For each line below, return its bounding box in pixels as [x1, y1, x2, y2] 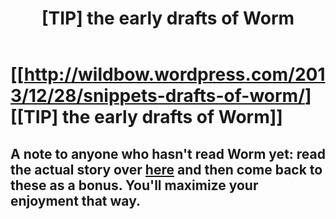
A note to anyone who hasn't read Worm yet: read [10, 145, 326, 162]
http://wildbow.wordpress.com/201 [23, 63, 326, 86]
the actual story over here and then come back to [10, 161, 323, 178]
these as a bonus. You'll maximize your [10, 177, 259, 194]
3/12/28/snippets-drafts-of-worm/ [10, 85, 306, 107]
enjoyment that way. [10, 192, 141, 209]
